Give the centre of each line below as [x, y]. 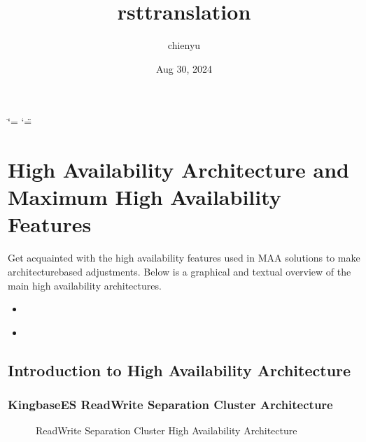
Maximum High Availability [145, 197]
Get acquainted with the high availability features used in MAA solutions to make [184, 258]
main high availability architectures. [85, 285]
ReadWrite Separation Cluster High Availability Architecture [167, 430]
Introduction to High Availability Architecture [180, 370]
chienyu [184, 45]
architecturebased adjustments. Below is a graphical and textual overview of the [180, 271]
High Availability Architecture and [179, 170]
